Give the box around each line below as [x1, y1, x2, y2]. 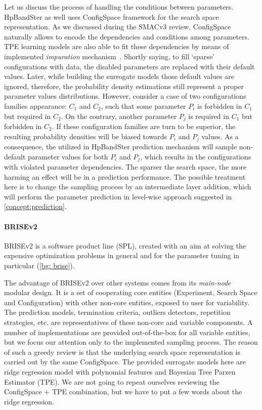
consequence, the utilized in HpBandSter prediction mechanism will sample [4, 141, 237, 152]
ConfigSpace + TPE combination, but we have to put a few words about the [4, 386, 242, 397]
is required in [188, 110, 229, 121]
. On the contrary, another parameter [61, 110, 177, 121]
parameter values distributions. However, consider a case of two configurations [4, 91, 246, 101]
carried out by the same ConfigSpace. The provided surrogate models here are [4, 356, 246, 367]
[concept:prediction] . [4, 201, 67, 212]
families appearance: [4, 100, 67, 111]
